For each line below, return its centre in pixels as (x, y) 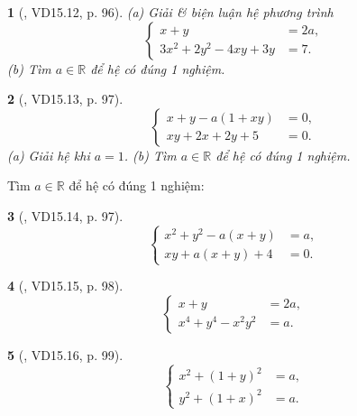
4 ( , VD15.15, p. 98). (65, 286)
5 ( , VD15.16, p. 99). (65, 354)
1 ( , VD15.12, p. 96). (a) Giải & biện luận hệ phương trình (170, 12)
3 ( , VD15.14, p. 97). (65, 215)
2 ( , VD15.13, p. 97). (65, 99)
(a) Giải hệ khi (49, 155)
